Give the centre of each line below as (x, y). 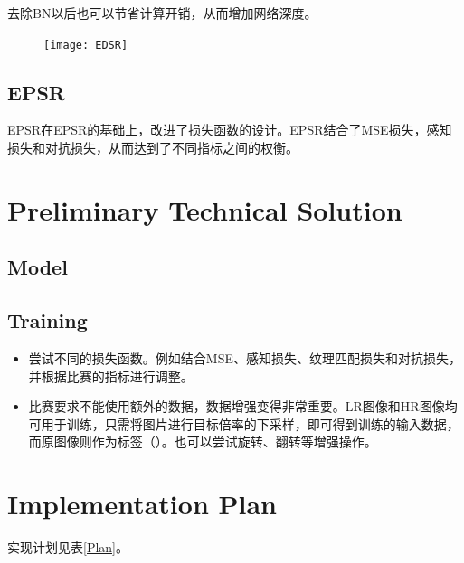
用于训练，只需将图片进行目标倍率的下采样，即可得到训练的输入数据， (250, 423)
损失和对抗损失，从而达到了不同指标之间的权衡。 (153, 148)
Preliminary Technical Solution (205, 209)
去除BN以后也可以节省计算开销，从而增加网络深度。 (162, 13)
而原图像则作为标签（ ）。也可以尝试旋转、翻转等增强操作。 (203, 441)
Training (47, 320)
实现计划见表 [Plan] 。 (68, 547)
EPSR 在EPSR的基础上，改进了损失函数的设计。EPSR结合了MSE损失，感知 (230, 130)
